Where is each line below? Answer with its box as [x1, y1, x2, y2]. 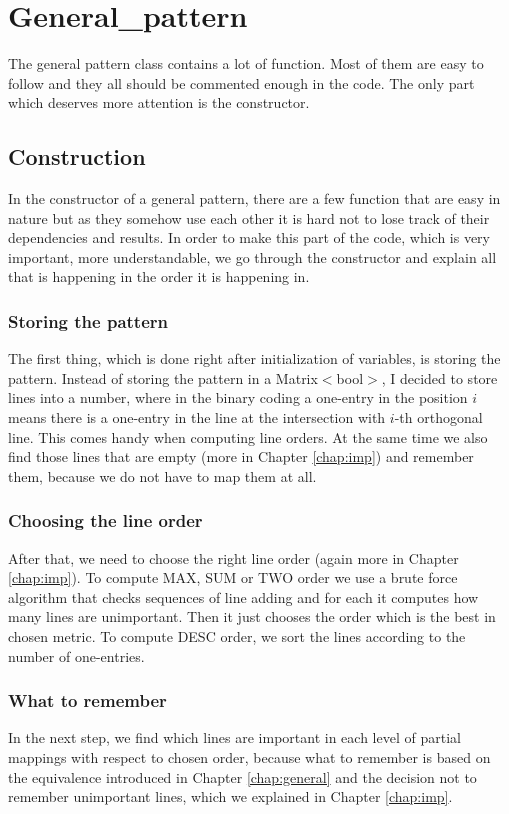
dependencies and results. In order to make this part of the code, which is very [8, 227, 491, 248]
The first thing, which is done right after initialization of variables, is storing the [8, 348, 501, 369]
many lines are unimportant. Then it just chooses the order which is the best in [8, 606, 496, 627]
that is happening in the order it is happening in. [8, 266, 310, 287]
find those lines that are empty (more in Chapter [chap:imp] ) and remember [8, 446, 474, 467]
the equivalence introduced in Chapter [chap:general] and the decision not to [8, 766, 477, 787]
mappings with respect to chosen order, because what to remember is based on [8, 747, 491, 768]
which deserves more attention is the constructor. [8, 92, 310, 113]
